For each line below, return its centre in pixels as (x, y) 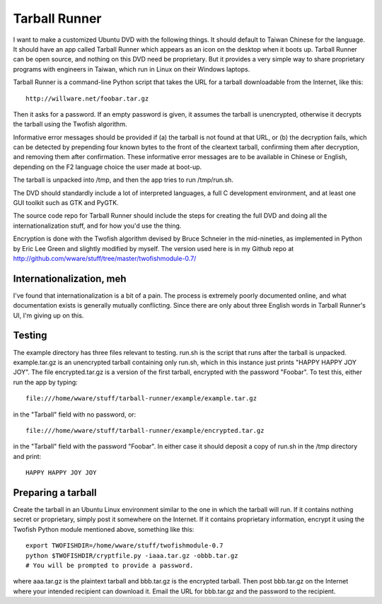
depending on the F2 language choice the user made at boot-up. (108, 167)
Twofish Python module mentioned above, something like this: (104, 529)
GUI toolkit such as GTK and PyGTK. (66, 203)
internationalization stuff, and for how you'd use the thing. (97, 226)
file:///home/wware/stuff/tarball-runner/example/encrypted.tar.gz (145, 430)
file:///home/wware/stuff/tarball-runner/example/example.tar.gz (141, 399)
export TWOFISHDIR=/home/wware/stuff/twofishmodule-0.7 (125, 546)
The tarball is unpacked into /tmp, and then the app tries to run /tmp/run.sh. (123, 180)
